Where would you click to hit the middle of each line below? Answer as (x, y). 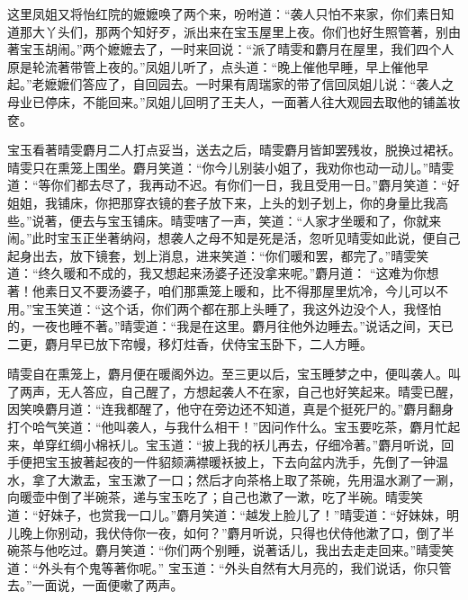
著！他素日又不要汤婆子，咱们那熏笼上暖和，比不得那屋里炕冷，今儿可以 (221, 290)
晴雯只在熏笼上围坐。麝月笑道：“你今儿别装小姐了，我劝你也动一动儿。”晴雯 (231, 167)
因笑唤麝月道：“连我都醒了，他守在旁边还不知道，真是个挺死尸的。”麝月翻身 (231, 409)
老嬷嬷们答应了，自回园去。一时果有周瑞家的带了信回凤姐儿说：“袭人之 (243, 84)
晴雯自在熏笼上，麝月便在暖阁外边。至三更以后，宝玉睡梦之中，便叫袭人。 (228, 374)
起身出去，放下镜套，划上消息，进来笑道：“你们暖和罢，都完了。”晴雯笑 (218, 255)
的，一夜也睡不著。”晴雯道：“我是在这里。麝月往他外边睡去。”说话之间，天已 (230, 326)
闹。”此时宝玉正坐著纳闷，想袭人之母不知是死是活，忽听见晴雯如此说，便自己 (234, 238)
